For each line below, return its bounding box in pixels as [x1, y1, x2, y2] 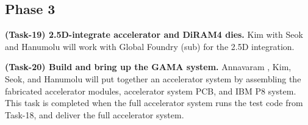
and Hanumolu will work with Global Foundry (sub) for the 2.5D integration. [5, 40, 295, 52]
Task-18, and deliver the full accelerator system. [5, 108, 184, 121]
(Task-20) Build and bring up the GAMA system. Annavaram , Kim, [5, 60, 292, 73]
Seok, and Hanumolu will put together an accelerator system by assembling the [5, 72, 301, 85]
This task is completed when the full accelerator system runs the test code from [5, 96, 303, 109]
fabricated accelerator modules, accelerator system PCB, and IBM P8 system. [5, 84, 296, 97]
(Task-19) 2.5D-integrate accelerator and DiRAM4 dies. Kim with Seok [5, 28, 303, 41]
